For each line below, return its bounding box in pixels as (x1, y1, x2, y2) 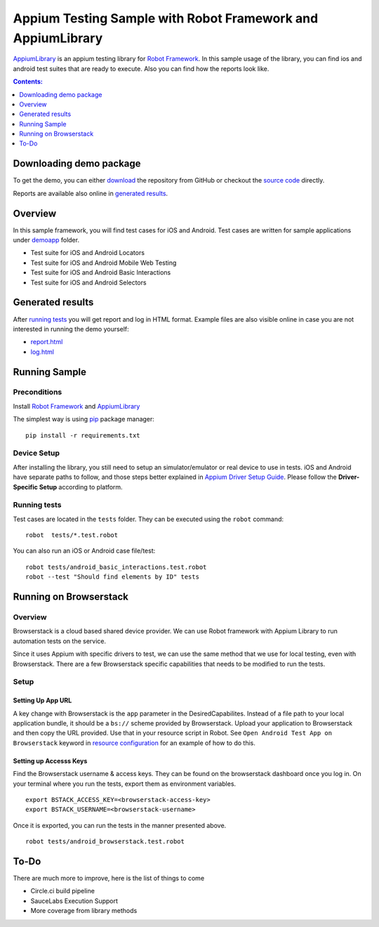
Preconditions (13, 387, 62, 397)
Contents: (13, 77, 44, 86)
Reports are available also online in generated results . (13, 189, 168, 197)
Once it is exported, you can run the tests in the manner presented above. (13, 821, 227, 829)
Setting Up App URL (13, 696, 72, 705)
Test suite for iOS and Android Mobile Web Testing (30, 258, 177, 267)
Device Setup (13, 448, 60, 458)
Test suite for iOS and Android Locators (30, 249, 145, 257)
